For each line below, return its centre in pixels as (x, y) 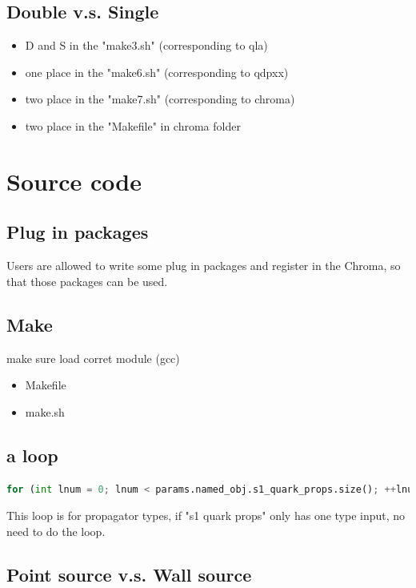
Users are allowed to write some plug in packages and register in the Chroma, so (204, 266)
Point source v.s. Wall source (129, 574)
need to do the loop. (56, 531)
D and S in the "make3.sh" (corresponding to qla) (146, 45)
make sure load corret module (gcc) (93, 358)
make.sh (45, 411)
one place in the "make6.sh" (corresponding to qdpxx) (157, 72)
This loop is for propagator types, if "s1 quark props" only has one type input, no (206, 516)
